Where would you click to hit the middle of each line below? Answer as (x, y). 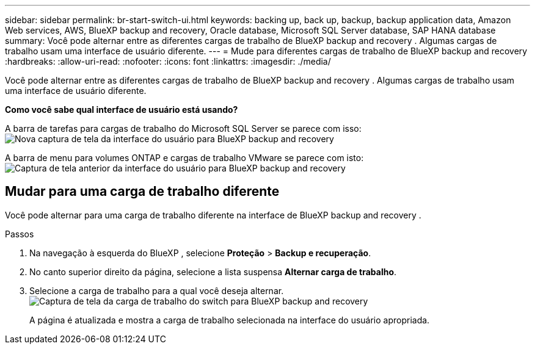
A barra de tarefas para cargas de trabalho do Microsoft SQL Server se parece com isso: (183, 128)
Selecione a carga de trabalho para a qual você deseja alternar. (157, 290)
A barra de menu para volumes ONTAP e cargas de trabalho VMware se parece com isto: (184, 158)
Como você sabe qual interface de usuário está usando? (122, 110)
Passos (20, 234)
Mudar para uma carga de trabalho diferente (142, 192)
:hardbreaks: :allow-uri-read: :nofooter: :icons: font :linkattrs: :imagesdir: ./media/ (168, 61)
